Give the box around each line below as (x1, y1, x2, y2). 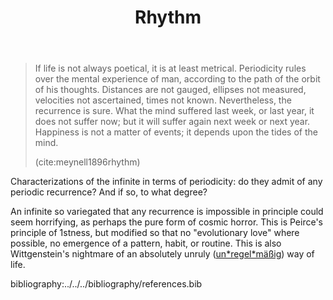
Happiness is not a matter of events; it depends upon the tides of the (34, 126, 318, 138)
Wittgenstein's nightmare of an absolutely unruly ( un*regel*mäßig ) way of (10, 248, 315, 260)
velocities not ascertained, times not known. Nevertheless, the (34, 94, 292, 106)
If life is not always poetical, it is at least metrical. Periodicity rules (34, 62, 307, 75)
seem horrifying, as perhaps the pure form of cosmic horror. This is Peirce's (10, 216, 323, 228)
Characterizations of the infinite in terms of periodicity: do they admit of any (10, 176, 323, 188)
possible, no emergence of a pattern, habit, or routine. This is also (10, 237, 282, 250)
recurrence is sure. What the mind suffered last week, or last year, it (34, 105, 315, 117)
